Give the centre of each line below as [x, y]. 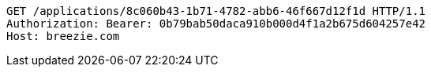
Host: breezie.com [63, 36]
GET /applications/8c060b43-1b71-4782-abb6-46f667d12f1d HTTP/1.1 [216, 11]
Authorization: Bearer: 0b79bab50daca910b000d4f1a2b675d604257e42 [216, 24]
